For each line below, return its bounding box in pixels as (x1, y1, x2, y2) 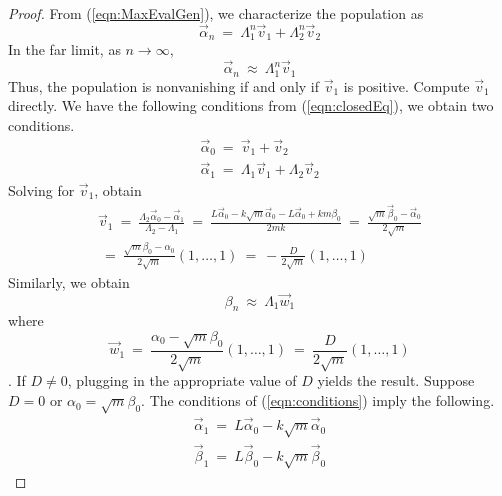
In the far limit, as (8, 39, 121, 60)
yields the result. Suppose (317, 370, 475, 391)
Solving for (8, 179, 75, 200)
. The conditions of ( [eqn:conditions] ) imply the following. (141, 390, 495, 411)
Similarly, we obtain (8, 271, 130, 292)
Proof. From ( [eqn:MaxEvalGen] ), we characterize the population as (8, 3, 424, 23)
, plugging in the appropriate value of (67, 370, 297, 391)
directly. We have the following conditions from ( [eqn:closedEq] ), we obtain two (8, 95, 494, 116)
